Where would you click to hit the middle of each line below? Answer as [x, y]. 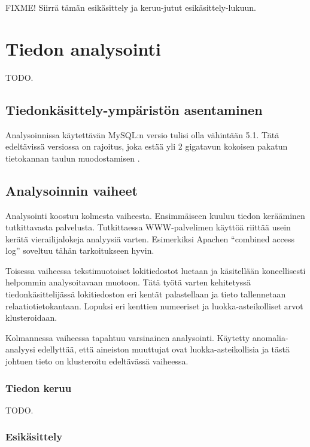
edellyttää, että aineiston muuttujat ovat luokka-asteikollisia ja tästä [164, 349]
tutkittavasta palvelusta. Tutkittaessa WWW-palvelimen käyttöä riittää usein [148, 227]
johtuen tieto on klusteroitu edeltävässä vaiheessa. [97, 361]
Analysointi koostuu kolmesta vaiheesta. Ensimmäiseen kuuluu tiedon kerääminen [155, 215]
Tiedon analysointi [83, 48]
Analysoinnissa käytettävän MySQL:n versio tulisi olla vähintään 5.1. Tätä [142, 134]
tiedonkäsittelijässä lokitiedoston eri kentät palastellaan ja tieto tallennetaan [146, 294]
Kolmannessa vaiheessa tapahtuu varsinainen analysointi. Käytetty [128, 337]
